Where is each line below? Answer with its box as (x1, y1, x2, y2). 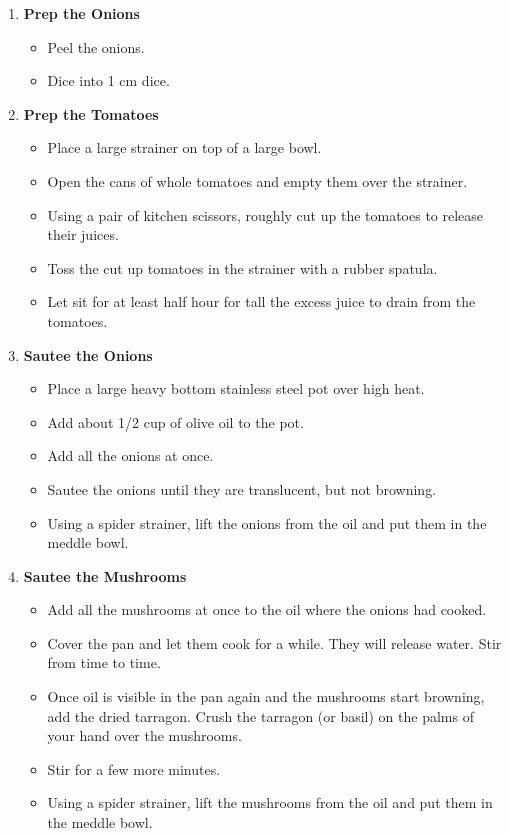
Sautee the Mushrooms (23, 565, 187, 586)
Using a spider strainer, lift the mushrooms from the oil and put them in (47, 792, 493, 813)
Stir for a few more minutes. (47, 758, 221, 779)
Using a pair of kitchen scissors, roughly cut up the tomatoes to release (47, 204, 484, 225)
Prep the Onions (23, 3, 140, 23)
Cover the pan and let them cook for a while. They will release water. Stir (47, 632, 502, 653)
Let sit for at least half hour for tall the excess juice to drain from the (47, 291, 476, 312)
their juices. (47, 224, 119, 245)
